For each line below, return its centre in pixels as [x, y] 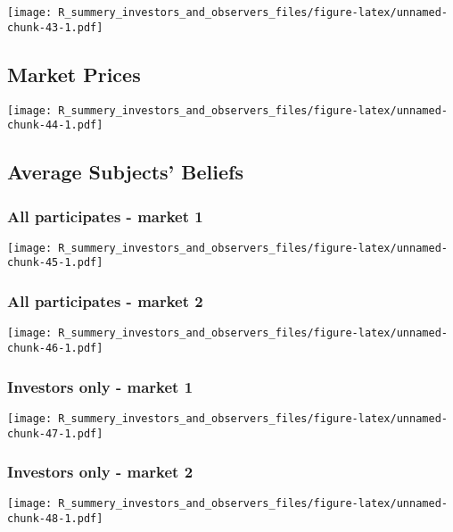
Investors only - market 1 [100, 386]
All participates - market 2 [105, 301]
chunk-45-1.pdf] [55, 263]
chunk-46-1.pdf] [55, 349]
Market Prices [74, 74]
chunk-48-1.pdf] [55, 519]
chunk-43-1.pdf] [55, 27]
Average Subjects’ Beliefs [125, 172]
